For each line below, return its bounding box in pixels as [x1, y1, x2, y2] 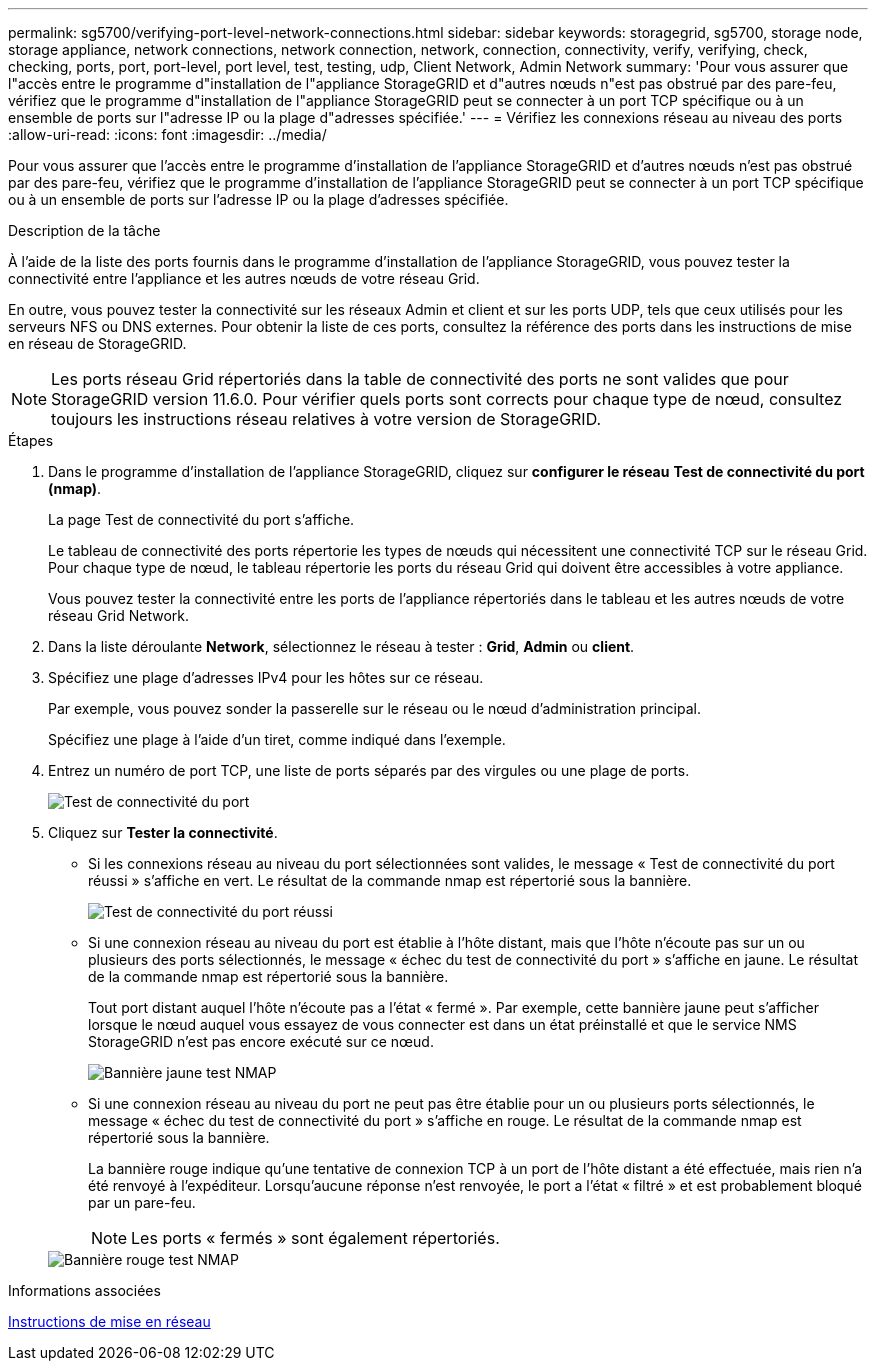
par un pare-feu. [88, 1194, 196, 1211]
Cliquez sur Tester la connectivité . [48, 824, 278, 841]
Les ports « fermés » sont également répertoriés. [131, 1228, 500, 1248]
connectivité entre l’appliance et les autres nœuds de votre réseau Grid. [8, 270, 480, 287]
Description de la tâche [8, 222, 161, 239]
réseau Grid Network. [48, 607, 190, 624]
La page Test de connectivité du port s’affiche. [48, 511, 355, 528]
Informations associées [8, 1282, 161, 1299]
